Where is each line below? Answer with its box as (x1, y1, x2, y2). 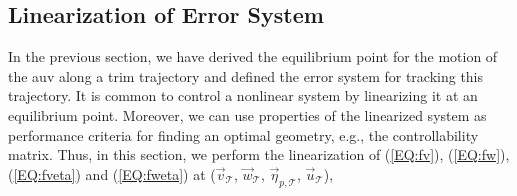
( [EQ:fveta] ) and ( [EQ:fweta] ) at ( (8, 163, 216, 184)
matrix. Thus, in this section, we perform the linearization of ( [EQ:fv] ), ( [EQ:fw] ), (8, 144, 510, 165)
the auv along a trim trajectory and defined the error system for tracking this (8, 65, 484, 86)
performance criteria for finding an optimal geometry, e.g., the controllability (8, 124, 479, 145)
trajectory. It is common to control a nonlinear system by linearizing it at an (8, 85, 478, 106)
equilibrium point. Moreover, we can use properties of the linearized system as (8, 104, 487, 125)
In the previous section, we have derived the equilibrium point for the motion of (8, 46, 498, 67)
